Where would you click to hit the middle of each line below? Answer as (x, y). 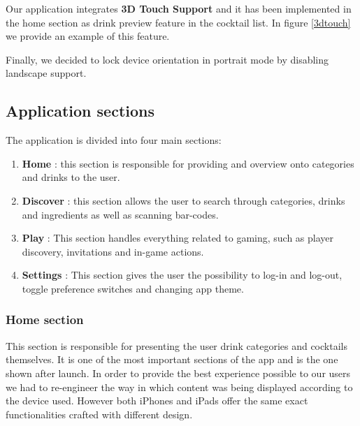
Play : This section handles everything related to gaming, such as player (178, 238)
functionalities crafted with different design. (99, 414)
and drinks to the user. (71, 177)
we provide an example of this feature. (88, 36)
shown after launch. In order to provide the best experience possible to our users (178, 373)
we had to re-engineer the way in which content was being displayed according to (179, 387)
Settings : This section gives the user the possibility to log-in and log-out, (182, 275)
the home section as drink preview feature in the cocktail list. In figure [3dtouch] (178, 22)
